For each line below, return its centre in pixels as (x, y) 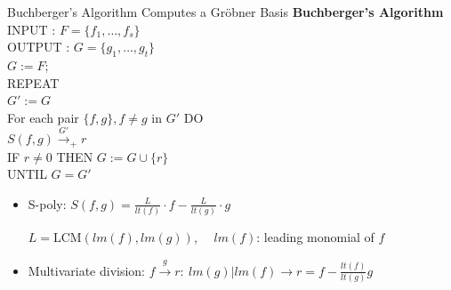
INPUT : (32, 29)
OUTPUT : (39, 47)
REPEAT (33, 82)
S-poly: (47, 203)
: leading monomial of (315, 237)
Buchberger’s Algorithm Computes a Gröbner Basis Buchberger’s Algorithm (225, 12)
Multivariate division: (87, 270)
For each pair (43, 117)
